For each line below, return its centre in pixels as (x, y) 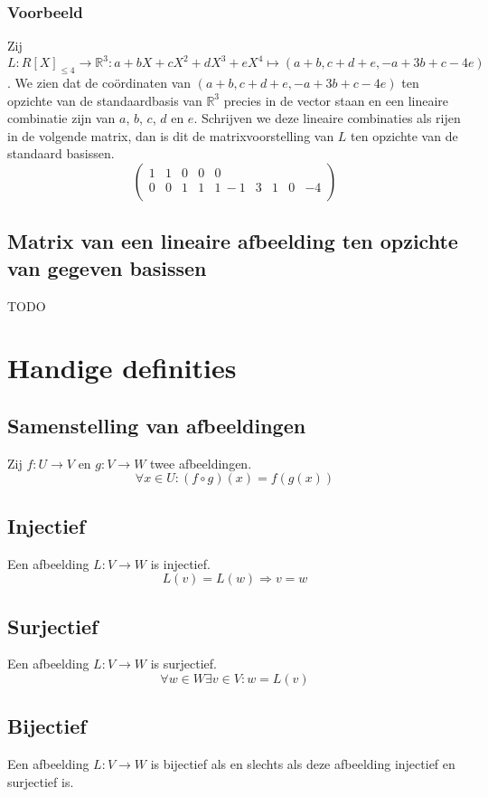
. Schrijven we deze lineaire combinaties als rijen (327, 118)
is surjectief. (183, 664)
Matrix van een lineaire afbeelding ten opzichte (233, 241)
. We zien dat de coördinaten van (99, 83)
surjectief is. (41, 781)
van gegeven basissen (107, 267)
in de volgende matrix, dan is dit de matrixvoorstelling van (171, 135)
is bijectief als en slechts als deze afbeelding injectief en (303, 764)
